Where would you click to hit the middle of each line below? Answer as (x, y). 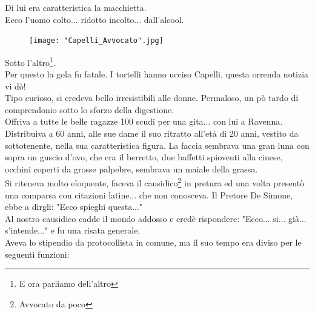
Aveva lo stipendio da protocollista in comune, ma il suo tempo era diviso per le (153, 242)
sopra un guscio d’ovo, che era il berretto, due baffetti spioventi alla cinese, (144, 157)
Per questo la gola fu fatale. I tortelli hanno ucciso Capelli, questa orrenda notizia (157, 74)
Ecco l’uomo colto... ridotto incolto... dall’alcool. (94, 19)
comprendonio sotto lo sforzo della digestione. (90, 109)
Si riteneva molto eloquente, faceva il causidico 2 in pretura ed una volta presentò (155, 182)
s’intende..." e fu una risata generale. (73, 230)
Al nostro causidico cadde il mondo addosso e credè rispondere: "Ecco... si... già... (156, 218)
